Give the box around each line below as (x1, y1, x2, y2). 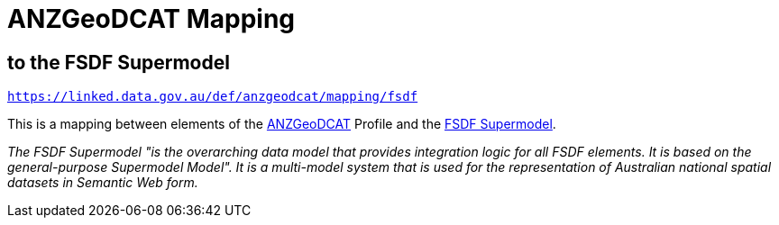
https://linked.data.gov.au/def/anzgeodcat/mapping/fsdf (7, 89, 418, 104)
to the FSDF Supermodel (7, 50, 230, 74)
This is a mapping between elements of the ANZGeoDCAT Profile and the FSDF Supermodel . (7, 116, 556, 132)
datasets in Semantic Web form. (7, 175, 198, 191)
